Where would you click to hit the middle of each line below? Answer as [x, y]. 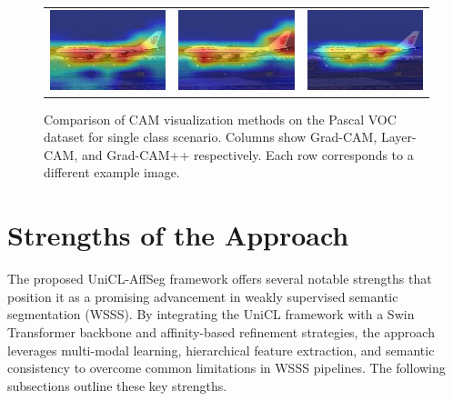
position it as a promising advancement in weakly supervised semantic [203, 296]
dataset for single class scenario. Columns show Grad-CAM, [211, 137]
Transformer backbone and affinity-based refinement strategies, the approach [221, 331]
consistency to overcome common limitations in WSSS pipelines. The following [226, 368]
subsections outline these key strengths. [117, 385]
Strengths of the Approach [178, 235]
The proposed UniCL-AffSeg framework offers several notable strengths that [220, 279]
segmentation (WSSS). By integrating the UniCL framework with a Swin [211, 314]
